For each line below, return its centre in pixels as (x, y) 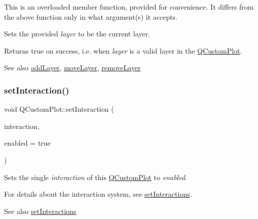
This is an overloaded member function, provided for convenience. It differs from (129, 7)
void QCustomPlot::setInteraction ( (59, 109)
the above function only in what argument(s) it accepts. (91, 16)
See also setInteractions (40, 211)
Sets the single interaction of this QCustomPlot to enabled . (96, 177)
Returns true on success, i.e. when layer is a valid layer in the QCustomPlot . (123, 50)
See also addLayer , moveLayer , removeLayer (72, 68)
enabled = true (27, 143)
